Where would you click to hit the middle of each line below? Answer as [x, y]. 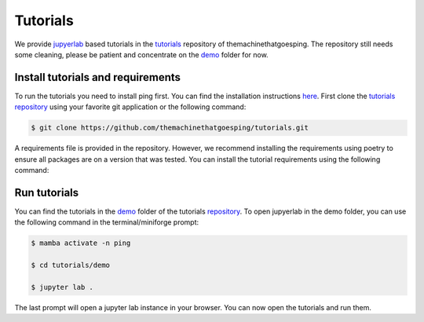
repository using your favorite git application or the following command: [130, 107]
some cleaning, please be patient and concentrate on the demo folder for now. [141, 54]
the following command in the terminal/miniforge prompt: [107, 222]
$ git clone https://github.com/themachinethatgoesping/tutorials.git [170, 128]
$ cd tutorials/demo [70, 265]
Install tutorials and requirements [97, 77]
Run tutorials [47, 192]
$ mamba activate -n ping [81, 243]
